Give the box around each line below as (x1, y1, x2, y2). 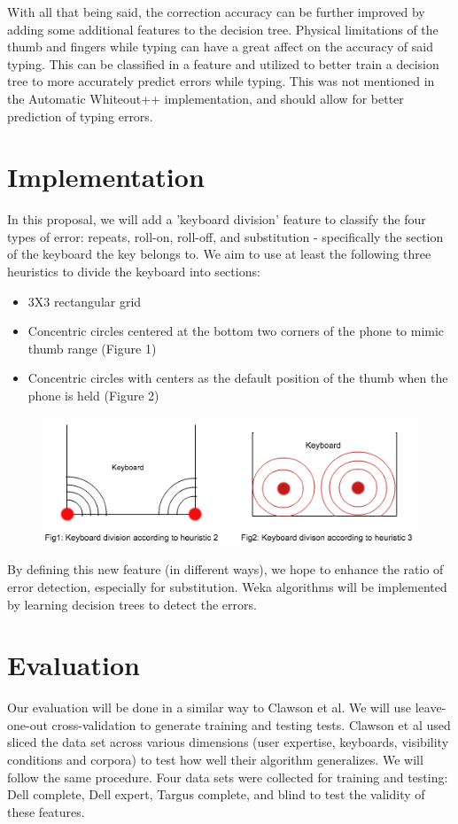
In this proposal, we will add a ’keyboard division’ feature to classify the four (7, 210, 426, 229)
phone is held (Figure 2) (27, 386, 159, 405)
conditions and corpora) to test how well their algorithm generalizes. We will (7, 750, 423, 769)
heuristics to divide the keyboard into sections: (7, 262, 260, 281)
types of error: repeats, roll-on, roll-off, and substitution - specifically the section (7, 227, 444, 245)
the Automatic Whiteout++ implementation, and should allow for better (7, 89, 404, 107)
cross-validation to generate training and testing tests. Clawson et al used (51, 715, 451, 734)
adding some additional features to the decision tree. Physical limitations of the (7, 19, 439, 38)
